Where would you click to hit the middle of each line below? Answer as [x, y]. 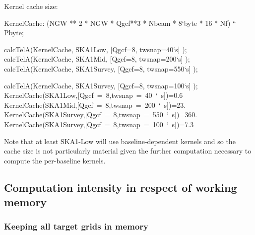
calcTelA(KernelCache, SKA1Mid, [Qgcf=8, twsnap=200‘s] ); [97, 59]
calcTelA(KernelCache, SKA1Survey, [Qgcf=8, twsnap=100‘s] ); [101, 85]
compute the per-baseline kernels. [55, 160]
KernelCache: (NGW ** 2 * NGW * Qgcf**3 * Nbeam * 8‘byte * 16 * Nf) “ [120, 23]
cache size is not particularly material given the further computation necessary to [128, 151]
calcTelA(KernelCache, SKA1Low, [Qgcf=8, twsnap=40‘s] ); [96, 49]
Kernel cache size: [31, 6]
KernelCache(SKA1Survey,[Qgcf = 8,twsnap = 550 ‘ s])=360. [101, 115]
